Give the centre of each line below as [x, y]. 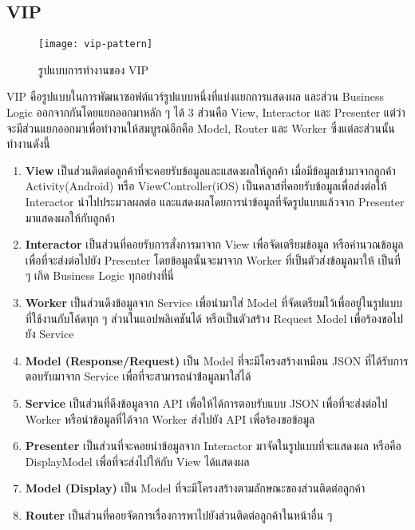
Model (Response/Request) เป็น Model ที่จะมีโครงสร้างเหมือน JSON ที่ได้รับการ [217, 360]
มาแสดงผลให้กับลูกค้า [70, 217]
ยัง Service [49, 334]
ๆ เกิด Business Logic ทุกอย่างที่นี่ [99, 275]
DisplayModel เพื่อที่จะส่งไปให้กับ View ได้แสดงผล [137, 461]
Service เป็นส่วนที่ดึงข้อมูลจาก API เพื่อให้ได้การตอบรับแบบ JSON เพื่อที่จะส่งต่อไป [206, 402]
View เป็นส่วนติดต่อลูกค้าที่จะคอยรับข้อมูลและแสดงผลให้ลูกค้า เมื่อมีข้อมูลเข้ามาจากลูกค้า [210, 170]
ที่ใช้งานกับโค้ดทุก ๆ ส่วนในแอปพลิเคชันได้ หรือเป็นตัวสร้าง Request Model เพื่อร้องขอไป [214, 318]
